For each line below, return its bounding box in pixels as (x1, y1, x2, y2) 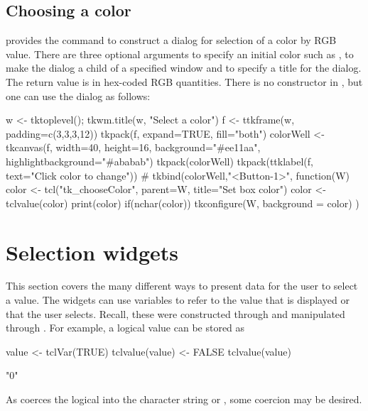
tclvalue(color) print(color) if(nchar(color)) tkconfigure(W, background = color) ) (6, 195, 359, 210)
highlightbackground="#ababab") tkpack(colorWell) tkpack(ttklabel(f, (6, 153, 313, 168)
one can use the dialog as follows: (6, 88, 151, 103)
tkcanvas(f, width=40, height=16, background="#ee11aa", (6, 140, 261, 155)
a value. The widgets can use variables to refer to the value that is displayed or (6, 292, 350, 307)
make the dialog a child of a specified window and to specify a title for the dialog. (6, 60, 362, 75)
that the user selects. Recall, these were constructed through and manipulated (6, 306, 345, 321)
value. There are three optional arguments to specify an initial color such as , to (6, 46, 354, 61)
